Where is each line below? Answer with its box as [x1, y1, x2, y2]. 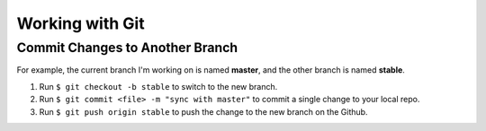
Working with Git [16, 13, 145, 33]
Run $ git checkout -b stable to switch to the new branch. [39, 81, 278, 92]
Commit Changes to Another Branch [16, 39, 238, 56]
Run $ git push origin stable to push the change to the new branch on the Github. [39, 106, 368, 117]
